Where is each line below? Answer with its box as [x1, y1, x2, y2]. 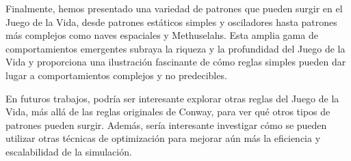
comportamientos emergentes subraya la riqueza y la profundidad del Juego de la [5, 41, 346, 55]
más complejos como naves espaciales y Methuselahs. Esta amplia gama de [5, 28, 318, 42]
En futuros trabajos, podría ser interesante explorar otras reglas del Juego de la [5, 91, 339, 105]
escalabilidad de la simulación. [5, 144, 132, 158]
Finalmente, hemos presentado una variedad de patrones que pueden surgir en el [5, 1, 343, 15]
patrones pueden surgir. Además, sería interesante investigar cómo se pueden [5, 117, 327, 132]
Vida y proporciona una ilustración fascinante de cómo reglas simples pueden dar [5, 55, 346, 69]
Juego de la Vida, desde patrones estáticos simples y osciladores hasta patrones [5, 14, 337, 29]
